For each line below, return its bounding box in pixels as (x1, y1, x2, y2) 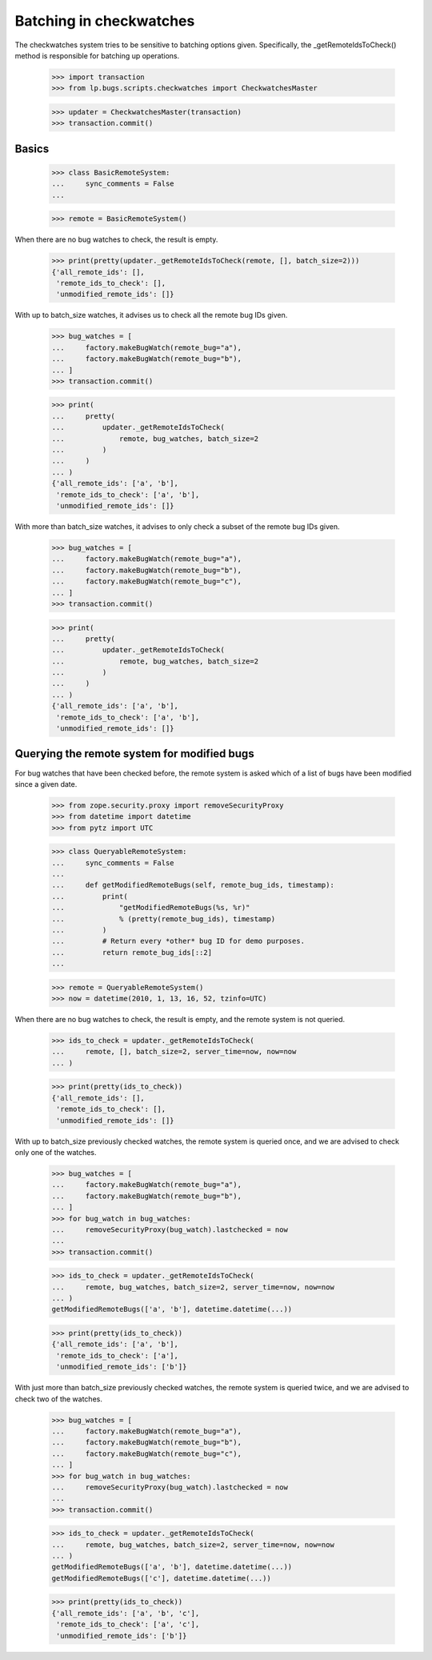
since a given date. (14, 779, 78, 788)
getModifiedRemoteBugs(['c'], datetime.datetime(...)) (51, 1574, 271, 1582)
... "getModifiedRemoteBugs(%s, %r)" (51, 903, 250, 912)
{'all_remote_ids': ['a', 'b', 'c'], (51, 1609, 200, 1618)
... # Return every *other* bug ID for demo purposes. (51, 936, 306, 946)
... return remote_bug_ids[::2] (51, 948, 212, 956)
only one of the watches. (14, 1148, 97, 1157)
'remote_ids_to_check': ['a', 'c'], (56, 1620, 200, 1629)
